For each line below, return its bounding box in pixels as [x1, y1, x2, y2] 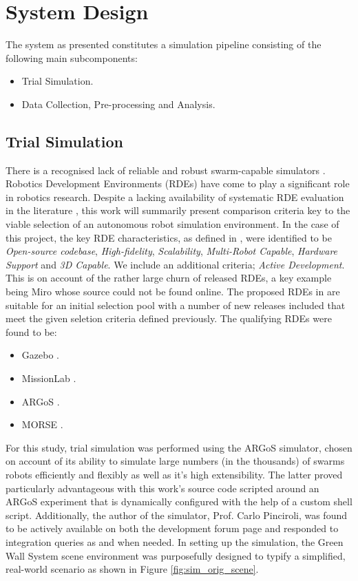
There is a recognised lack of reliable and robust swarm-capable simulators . [6, 162, 326, 177]
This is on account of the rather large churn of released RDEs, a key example [6, 271, 332, 285]
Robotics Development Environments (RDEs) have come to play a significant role [6, 176, 350, 191]
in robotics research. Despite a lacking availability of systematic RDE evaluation [6, 189, 344, 204]
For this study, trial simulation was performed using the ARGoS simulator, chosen [6, 440, 352, 454]
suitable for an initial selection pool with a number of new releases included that [6, 297, 346, 312]
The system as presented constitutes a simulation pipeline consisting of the [6, 37, 322, 52]
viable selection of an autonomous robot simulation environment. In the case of [6, 217, 339, 231]
